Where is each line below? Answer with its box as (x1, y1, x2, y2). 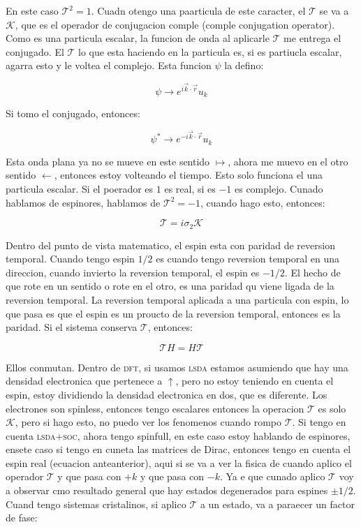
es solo (318, 401, 346, 415)
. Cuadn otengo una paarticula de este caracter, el (91, 3, 306, 17)
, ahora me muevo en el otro (228, 154, 348, 168)
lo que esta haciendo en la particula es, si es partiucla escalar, (78, 44, 342, 59)
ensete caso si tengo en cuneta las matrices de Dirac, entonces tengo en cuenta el (6, 442, 351, 457)
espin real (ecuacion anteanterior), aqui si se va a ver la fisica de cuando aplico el (6, 455, 352, 470)
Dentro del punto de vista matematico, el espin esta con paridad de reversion (6, 237, 335, 252)
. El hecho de (284, 265, 341, 279)
